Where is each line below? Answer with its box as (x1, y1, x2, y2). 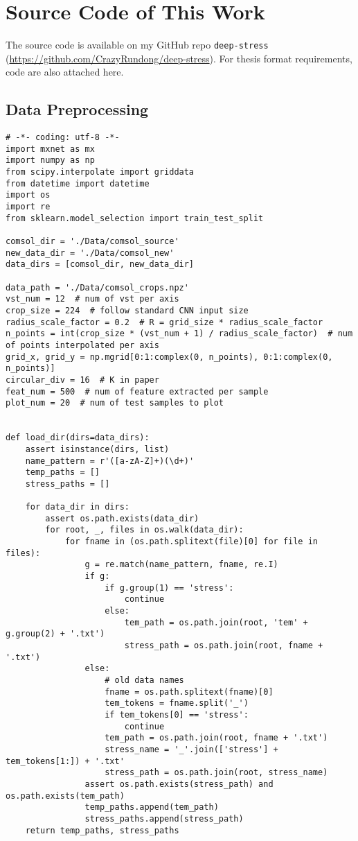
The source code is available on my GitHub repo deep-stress (6, 37, 269, 52)
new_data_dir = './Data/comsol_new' (6, 248, 174, 258)
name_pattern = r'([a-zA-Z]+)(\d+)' (25, 456, 195, 466)
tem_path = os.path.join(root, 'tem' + (124, 617, 308, 627)
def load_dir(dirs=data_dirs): (6, 433, 150, 443)
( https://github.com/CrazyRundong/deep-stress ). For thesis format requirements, (6, 51, 352, 65)
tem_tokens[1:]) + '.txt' (6, 756, 125, 766)
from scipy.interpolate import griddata (6, 167, 195, 177)
